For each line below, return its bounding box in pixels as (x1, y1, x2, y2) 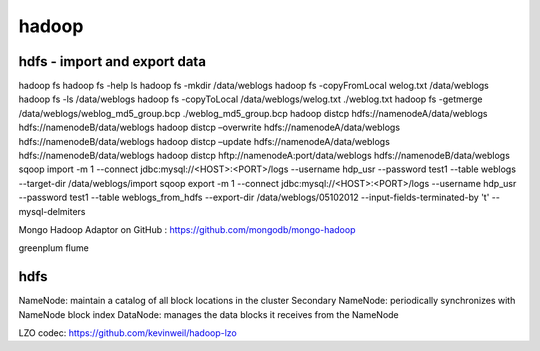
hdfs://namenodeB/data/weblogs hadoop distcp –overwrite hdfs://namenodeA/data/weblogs (18, 121, 400, 134)
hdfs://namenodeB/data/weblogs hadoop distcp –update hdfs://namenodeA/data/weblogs (18, 135, 390, 147)
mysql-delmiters (18, 205, 86, 217)
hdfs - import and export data (18, 53, 207, 70)
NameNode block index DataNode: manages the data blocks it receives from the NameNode (18, 308, 399, 320)
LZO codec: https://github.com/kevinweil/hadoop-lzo (18, 327, 237, 339)
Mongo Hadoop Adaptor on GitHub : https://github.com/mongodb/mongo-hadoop (18, 223, 356, 235)
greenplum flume (18, 242, 89, 254)
